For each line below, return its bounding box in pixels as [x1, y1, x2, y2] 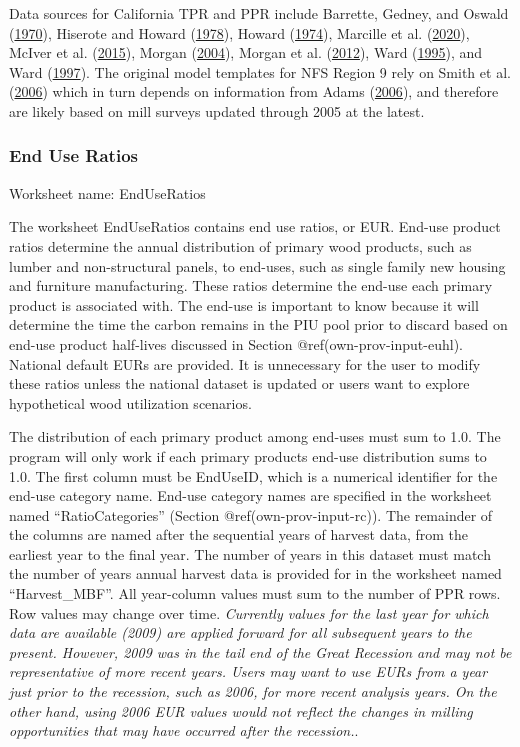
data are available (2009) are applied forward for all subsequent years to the [9, 622, 472, 643]
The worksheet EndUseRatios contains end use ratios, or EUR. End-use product [9, 216, 501, 237]
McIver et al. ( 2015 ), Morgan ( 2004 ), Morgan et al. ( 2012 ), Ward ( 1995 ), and [9, 42, 483, 63]
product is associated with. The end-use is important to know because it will [9, 294, 479, 315]
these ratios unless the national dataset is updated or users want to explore [9, 373, 470, 394]
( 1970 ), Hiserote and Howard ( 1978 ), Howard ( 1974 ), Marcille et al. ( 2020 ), [9, 22, 470, 43]
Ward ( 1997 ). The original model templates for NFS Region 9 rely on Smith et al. [9, 61, 511, 82]
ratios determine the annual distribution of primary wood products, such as [9, 235, 472, 256]
